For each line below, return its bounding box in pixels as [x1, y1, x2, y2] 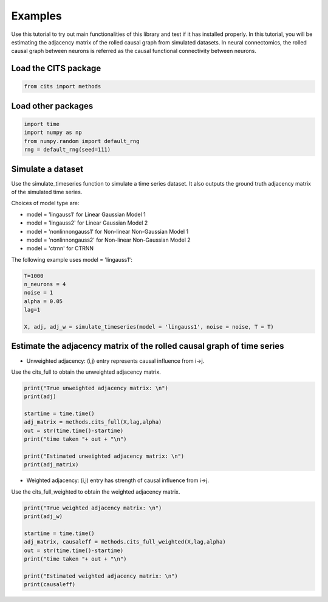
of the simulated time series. [11, 188, 83, 195]
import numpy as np [24, 129, 82, 136]
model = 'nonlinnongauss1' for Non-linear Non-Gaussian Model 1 [26, 228, 189, 235]
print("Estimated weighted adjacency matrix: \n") [24, 572, 179, 579]
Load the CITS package [11, 63, 101, 74]
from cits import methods [24, 83, 101, 90]
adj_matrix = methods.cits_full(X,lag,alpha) [24, 419, 162, 425]
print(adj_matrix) [24, 461, 79, 468]
